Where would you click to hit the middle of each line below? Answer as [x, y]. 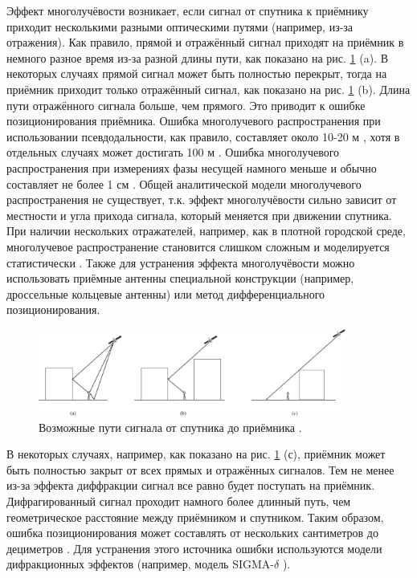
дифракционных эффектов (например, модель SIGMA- [140, 564]
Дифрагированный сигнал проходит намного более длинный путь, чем [179, 501]
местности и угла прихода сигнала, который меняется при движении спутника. [199, 215]
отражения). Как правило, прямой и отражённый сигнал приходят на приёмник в [205, 42]
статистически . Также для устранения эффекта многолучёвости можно [181, 262]
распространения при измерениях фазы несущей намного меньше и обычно [192, 167]
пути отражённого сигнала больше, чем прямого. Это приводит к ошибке [186, 105]
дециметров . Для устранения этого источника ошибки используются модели [194, 548]
